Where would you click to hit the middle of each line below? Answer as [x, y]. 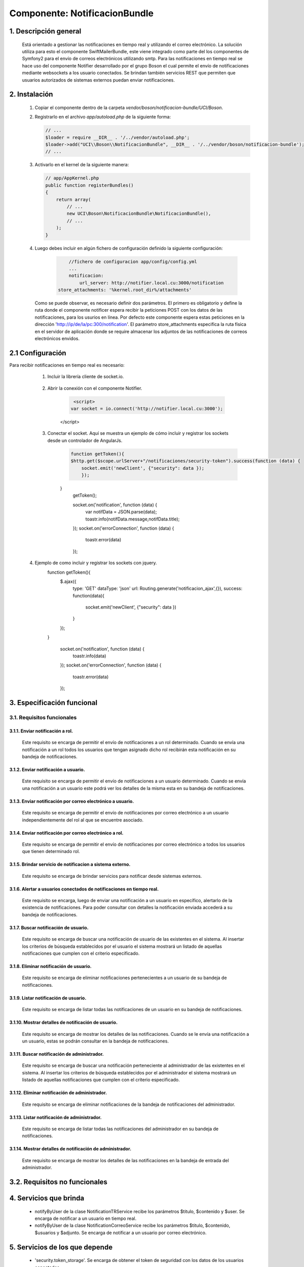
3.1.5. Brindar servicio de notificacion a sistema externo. [70, 865]
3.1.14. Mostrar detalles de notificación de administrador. [70, 1149]
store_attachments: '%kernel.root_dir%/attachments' [125, 290]
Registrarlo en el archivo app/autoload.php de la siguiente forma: [103, 117]
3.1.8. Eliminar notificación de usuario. [50, 966]
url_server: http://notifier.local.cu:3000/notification [151, 283]
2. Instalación [31, 95]
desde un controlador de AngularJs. [85, 440]
